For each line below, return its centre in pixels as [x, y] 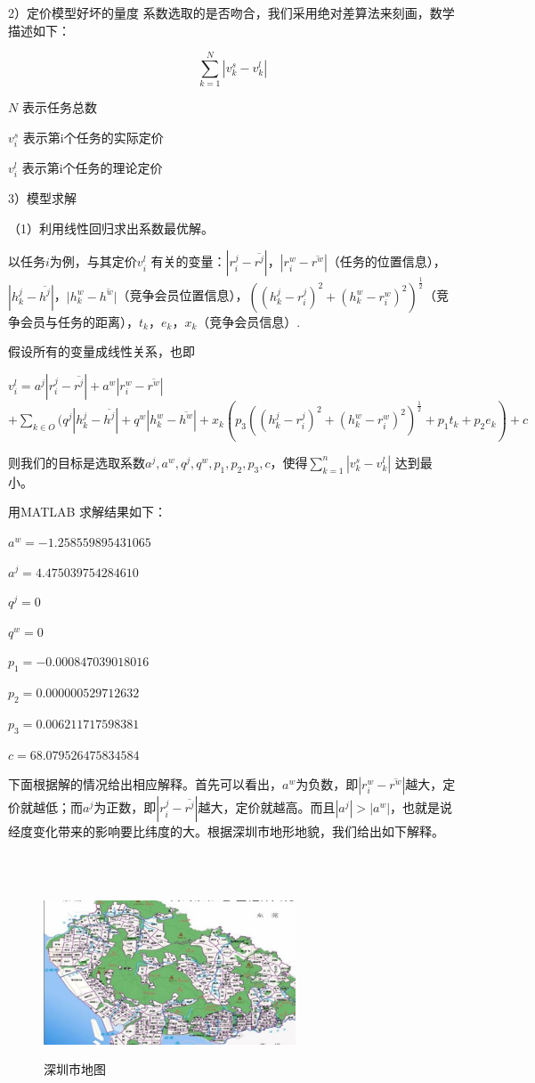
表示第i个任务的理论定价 [92, 168]
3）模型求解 [42, 198]
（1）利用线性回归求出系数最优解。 [111, 228]
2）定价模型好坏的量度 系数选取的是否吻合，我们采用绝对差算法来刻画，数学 [231, 12]
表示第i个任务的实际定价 [93, 137]
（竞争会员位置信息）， [182, 295]
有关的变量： [188, 261]
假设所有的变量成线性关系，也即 [101, 351]
